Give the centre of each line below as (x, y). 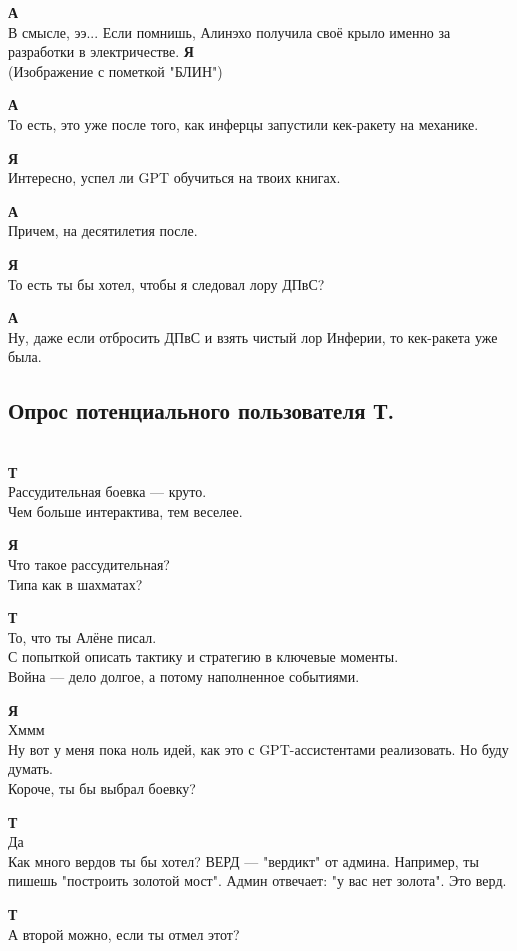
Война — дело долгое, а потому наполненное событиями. (184, 676)
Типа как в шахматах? (75, 583)
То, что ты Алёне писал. (82, 636)
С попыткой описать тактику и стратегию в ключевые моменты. (203, 656)
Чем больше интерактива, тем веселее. (125, 510)
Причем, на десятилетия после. (103, 230)
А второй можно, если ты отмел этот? (124, 933)
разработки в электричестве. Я (101, 51)
